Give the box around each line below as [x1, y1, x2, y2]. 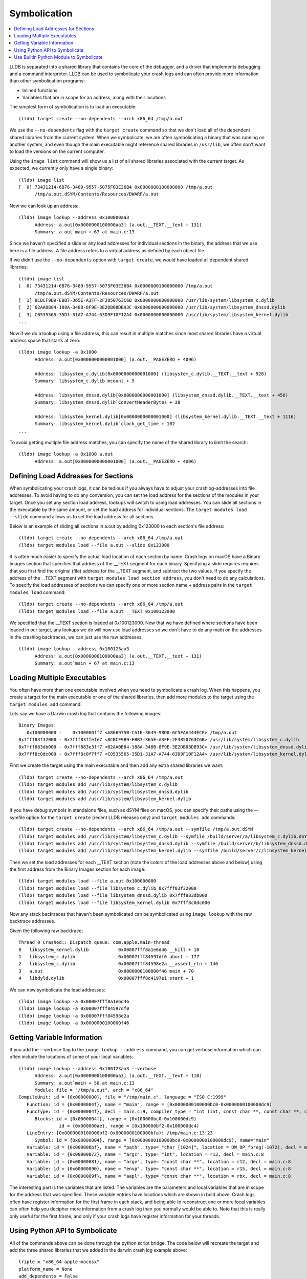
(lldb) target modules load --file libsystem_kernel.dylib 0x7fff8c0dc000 [18, 899, 210, 906]
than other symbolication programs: [9, 78, 85, 84]
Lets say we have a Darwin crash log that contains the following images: [9, 711, 162, 717]
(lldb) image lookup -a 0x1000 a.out [18, 451, 114, 457]
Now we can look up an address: [9, 203, 79, 209]
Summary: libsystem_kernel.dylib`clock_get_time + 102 [34, 421, 175, 427]
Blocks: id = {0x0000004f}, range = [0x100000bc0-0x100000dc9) [34, 1116, 197, 1121]
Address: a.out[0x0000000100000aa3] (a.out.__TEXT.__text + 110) [34, 1073, 202, 1079]
